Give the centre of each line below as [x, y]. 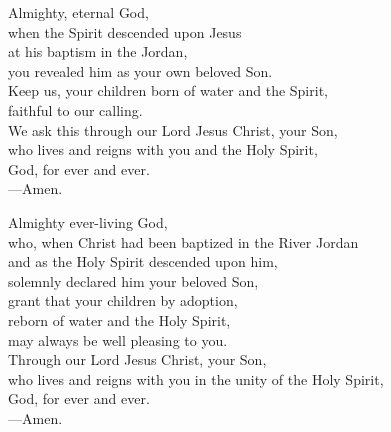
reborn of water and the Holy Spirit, [119, 319]
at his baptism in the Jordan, [98, 51]
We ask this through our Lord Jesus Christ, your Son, [173, 129]
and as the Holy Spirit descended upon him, [143, 261]
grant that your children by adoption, [123, 300]
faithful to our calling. [75, 109]
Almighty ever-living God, [88, 221]
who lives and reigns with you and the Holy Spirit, [163, 149]
